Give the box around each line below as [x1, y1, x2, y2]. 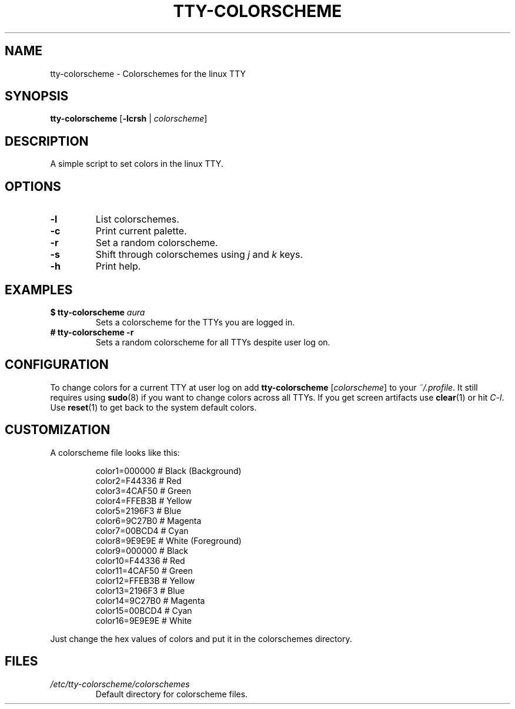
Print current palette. [95, 225, 187, 237]
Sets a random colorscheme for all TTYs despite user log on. [95, 337, 330, 347]
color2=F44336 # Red [95, 475, 182, 486]
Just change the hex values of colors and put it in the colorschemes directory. [50, 633, 352, 644]
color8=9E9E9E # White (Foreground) [95, 535, 242, 546]
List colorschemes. [95, 213, 179, 226]
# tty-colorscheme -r [50, 327, 134, 337]
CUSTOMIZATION [5, 422, 111, 438]
